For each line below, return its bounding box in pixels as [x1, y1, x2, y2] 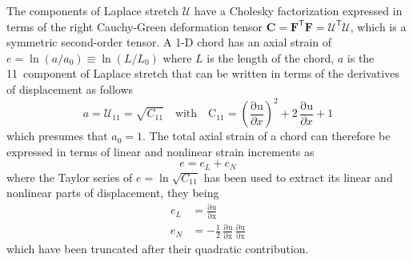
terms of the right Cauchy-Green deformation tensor [6, 18, 263, 34]
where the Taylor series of [6, 168, 133, 185]
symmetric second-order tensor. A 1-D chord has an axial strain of [6, 34, 332, 50]
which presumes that [6, 127, 108, 144]
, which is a [350, 18, 407, 34]
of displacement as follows [6, 80, 134, 97]
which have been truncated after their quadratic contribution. [6, 240, 309, 256]
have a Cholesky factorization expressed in [194, 2, 403, 18]
